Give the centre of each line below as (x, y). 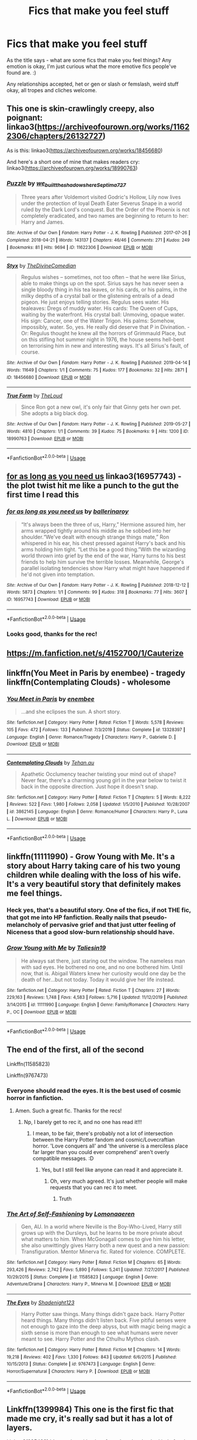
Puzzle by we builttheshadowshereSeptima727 (66, 184)
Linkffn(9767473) (27, 1075)
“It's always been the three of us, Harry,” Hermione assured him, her (103, 524)
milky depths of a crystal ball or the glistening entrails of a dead (98, 296)
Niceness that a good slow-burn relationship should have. (91, 932)
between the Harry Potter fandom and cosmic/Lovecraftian (103, 1140)
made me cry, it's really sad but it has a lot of (90, 1419)
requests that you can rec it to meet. (94, 1187)
